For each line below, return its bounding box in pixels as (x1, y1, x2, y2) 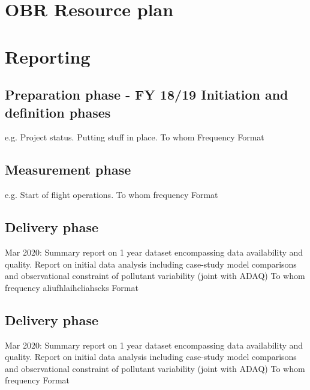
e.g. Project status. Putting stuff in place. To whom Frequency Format (5, 131, 264, 143)
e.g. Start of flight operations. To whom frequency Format (5, 188, 218, 201)
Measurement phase (5, 160, 131, 179)
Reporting (5, 44, 91, 68)
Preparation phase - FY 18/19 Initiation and (5, 85, 288, 104)
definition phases (5, 103, 111, 121)
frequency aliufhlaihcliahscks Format (5, 281, 139, 293)
